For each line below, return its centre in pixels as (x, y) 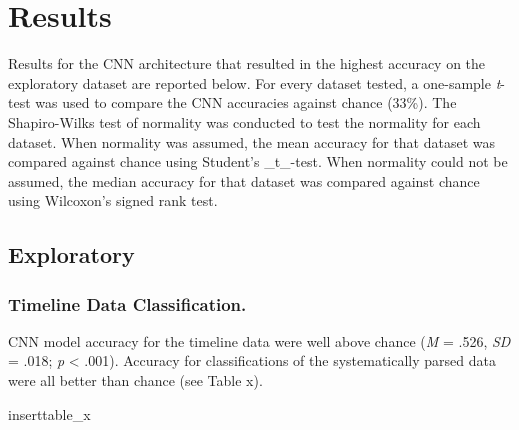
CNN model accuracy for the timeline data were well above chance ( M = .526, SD (259, 340)
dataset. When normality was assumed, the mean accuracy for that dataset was (252, 141)
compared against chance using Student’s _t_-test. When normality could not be (258, 161)
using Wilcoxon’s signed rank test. (113, 200)
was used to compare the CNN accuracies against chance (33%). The (246, 102)
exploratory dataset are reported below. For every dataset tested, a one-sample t (254, 82)
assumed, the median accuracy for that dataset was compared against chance (244, 180)
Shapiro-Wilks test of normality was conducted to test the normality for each (244, 121)
